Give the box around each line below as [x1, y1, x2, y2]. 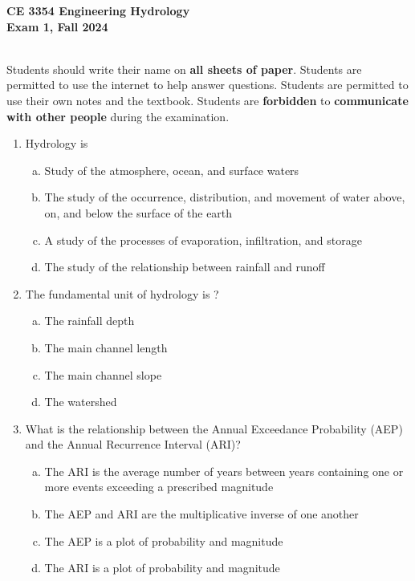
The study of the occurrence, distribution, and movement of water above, [44, 189, 405, 205]
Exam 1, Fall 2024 [6, 18, 108, 35]
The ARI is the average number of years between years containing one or [44, 462, 404, 479]
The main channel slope [44, 366, 162, 383]
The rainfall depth [44, 312, 135, 329]
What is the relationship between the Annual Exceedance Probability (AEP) [25, 420, 403, 437]
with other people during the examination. [6, 108, 230, 124]
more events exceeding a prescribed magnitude [44, 478, 274, 495]
